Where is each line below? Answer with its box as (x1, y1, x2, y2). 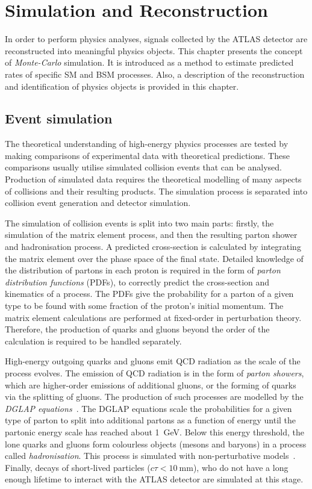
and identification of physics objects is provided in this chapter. (5, 79, 239, 92)
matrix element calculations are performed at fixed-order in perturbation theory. (5, 311, 302, 323)
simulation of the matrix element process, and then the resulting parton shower (5, 228, 298, 241)
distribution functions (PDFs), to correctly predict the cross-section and (5, 275, 270, 288)
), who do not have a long (193, 461, 289, 473)
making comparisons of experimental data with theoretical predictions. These (5, 149, 290, 161)
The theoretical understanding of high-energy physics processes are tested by (5, 137, 289, 150)
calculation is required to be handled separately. (5, 334, 182, 347)
